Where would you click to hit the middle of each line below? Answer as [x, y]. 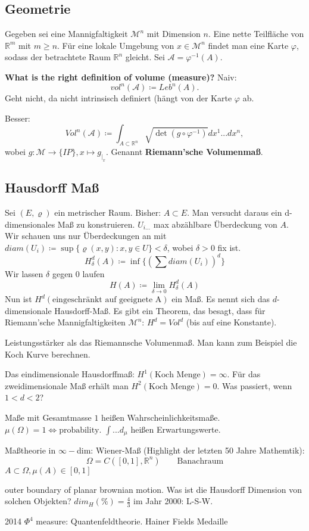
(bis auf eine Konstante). [231, 322]
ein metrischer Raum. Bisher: [108, 212]
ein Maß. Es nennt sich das [221, 299]
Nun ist [18, 299]
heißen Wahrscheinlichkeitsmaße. [161, 417]
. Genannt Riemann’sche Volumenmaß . [185, 152]
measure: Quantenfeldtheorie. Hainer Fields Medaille [132, 521]
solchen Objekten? [38, 501]
